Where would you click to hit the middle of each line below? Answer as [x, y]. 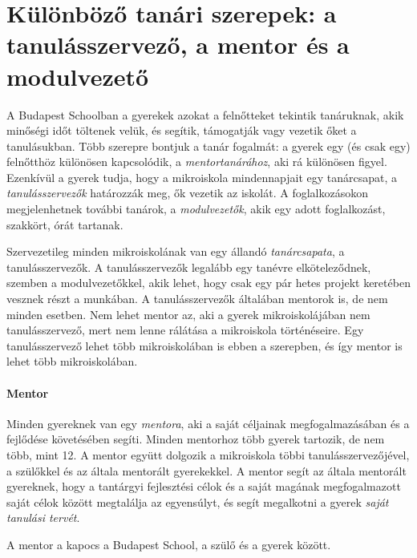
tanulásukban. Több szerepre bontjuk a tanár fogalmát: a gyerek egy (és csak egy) [208, 146]
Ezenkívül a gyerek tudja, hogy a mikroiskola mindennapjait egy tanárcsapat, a [202, 177]
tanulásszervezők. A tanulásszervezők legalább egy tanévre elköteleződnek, [189, 267]
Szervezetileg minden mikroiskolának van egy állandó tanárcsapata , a [176, 251]
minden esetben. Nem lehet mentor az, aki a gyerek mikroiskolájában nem [188, 314]
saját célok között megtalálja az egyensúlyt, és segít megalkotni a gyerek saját [198, 501]
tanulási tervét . [43, 518]
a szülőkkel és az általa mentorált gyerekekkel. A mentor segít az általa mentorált [206, 470]
